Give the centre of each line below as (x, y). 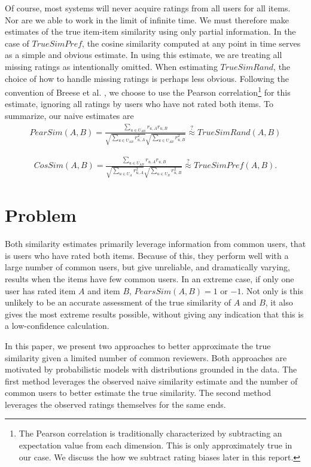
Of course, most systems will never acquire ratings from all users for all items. (148, 8)
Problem (41, 215)
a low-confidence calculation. (57, 326)
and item (104, 290)
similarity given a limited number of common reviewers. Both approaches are (146, 357)
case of (17, 43)
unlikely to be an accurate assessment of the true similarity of (118, 302)
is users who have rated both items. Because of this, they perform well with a (147, 255)
